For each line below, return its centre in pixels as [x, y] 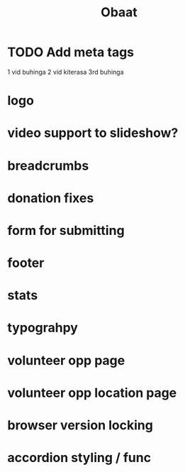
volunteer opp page [66, 360]
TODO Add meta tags [71, 52]
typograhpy [43, 328]
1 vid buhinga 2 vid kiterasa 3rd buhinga [66, 72]
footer [26, 263]
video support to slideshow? [93, 133]
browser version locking [80, 425]
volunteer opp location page [92, 393]
